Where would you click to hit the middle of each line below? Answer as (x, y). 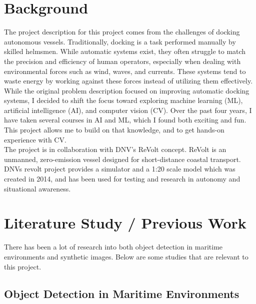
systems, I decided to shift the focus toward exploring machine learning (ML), (123, 100)
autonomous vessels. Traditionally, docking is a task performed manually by (120, 41)
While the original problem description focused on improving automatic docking (127, 90)
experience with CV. (35, 139)
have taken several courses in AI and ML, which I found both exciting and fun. (125, 120)
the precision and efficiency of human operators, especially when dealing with (122, 61)
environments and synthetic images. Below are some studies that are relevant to (126, 256)
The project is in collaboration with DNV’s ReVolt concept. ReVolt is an (115, 149)
